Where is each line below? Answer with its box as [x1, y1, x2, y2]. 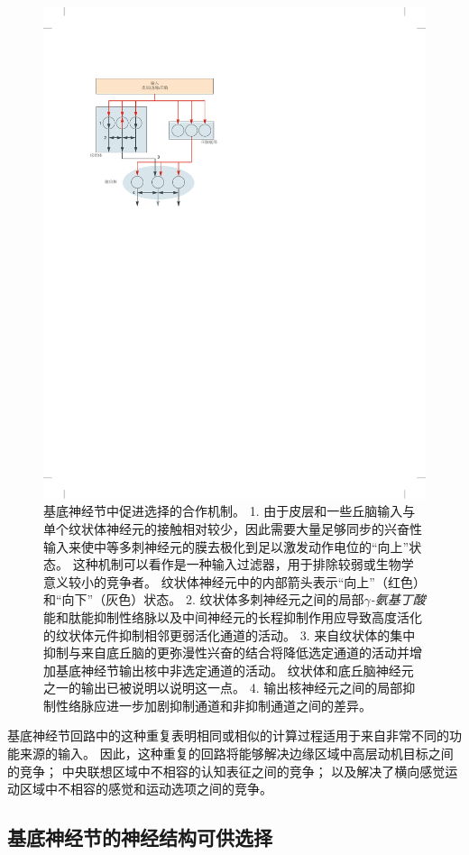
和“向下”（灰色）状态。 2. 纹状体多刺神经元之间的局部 [43, 590, 364, 609]
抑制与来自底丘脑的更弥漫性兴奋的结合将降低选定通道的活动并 [43, 643, 409, 662]
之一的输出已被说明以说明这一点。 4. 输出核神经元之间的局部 [43, 678, 403, 697]
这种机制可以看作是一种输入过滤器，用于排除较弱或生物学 [72, 555, 414, 574]
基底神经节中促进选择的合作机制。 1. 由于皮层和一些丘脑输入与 [43, 501, 416, 520]
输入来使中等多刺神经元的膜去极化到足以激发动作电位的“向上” [43, 537, 409, 556]
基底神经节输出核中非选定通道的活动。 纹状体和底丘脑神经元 [55, 660, 414, 679]
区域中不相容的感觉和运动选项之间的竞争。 [19, 779, 272, 798]
